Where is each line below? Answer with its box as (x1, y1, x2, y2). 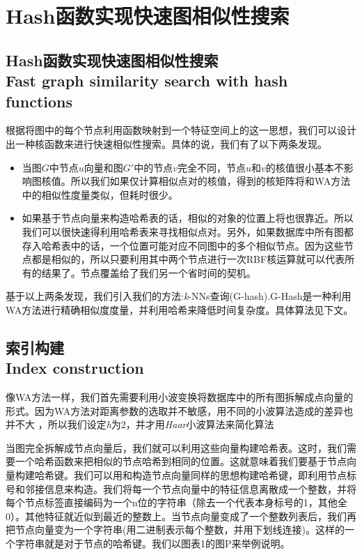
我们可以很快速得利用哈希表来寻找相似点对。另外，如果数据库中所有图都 (22, 224, 354, 238)
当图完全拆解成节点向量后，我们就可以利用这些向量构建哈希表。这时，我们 (6, 440, 347, 455)
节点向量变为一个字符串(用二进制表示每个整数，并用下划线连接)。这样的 (15, 522, 345, 537)
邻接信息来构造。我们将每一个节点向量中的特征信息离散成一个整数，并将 (24, 481, 356, 496)
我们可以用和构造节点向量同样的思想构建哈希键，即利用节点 (73, 468, 347, 482)
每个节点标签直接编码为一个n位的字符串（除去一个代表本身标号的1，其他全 (6, 495, 347, 510)
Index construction (6, 357, 144, 379)
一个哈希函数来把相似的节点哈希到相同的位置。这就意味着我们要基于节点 (15, 454, 347, 469)
